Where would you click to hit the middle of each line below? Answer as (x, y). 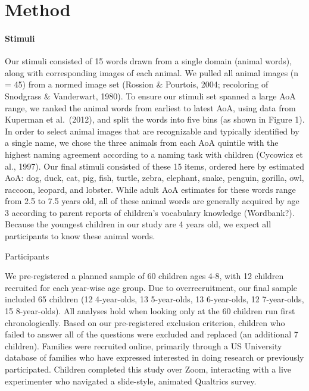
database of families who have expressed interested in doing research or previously (154, 357)
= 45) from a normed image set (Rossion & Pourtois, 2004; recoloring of (137, 84)
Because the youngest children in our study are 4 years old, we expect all (138, 224)
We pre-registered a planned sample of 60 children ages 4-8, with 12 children (144, 276)
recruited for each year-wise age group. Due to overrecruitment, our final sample (151, 287)
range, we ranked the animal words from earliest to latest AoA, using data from (150, 107)
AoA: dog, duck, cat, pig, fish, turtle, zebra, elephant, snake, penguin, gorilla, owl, (154, 178)
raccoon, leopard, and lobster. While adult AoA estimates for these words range (150, 189)
